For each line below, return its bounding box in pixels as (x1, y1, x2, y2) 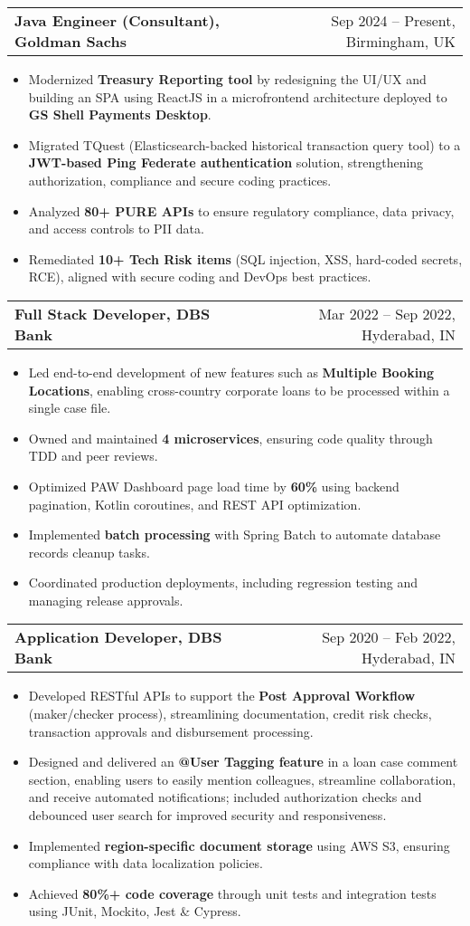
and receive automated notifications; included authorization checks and (28, 788, 422, 807)
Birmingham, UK (345, 31, 456, 52)
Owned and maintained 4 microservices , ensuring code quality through (28, 428, 433, 447)
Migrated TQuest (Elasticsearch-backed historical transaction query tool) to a (28, 135, 461, 154)
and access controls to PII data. (28, 219, 204, 238)
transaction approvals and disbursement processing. (28, 721, 314, 740)
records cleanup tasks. (28, 542, 150, 561)
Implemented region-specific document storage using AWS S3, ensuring (28, 835, 450, 854)
